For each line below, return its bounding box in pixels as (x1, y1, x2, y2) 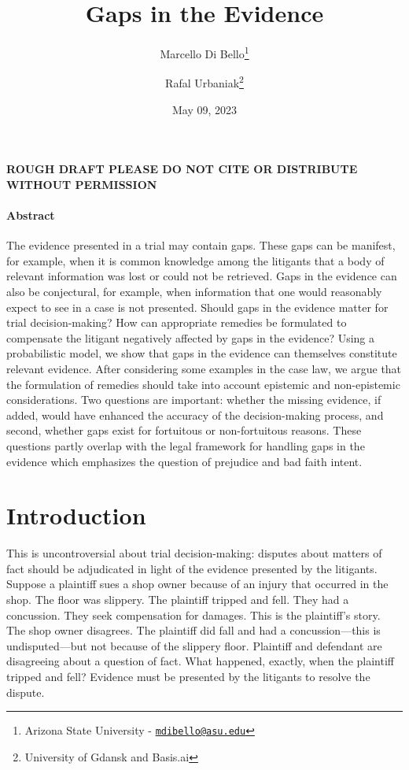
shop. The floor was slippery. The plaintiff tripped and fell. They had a (6, 591, 349, 608)
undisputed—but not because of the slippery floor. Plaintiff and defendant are (6, 637, 382, 653)
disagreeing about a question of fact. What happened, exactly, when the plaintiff (6, 653, 394, 669)
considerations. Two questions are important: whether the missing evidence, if (6, 391, 381, 408)
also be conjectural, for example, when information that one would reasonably (6, 283, 382, 299)
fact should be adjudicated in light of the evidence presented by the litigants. (6, 560, 378, 576)
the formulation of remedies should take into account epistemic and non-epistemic (6, 376, 400, 392)
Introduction (6, 499, 146, 531)
